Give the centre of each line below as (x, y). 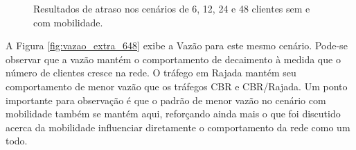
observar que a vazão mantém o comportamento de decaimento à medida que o (173, 59)
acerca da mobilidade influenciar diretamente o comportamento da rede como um (178, 127)
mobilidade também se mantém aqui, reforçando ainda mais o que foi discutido (173, 114)
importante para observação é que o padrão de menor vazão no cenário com (166, 100)
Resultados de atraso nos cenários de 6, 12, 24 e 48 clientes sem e (172, 8)
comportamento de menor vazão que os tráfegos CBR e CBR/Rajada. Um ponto (177, 86)
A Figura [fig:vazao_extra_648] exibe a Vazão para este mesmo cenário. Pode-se (177, 45)
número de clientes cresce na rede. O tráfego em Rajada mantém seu (151, 73)
